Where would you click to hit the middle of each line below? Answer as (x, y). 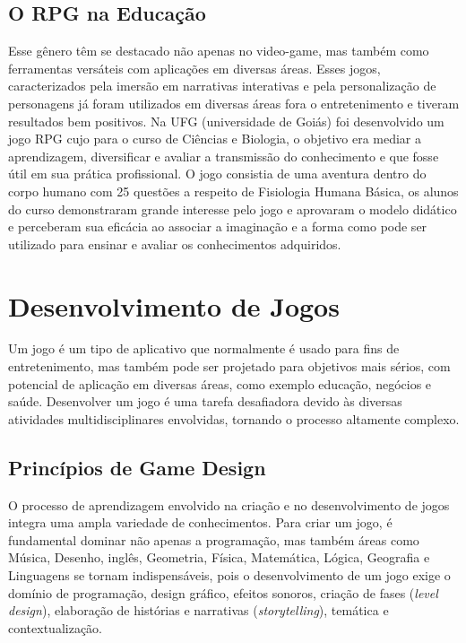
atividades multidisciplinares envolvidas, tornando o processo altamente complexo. (234, 418)
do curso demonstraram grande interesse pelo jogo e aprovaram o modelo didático (233, 209)
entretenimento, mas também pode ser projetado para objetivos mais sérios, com (229, 366)
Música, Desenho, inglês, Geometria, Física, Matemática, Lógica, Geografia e (219, 557)
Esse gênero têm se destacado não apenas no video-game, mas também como (219, 51)
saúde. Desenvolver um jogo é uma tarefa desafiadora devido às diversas (205, 401)
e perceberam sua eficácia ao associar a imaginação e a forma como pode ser (218, 226)
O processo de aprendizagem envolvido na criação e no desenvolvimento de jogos (229, 504)
